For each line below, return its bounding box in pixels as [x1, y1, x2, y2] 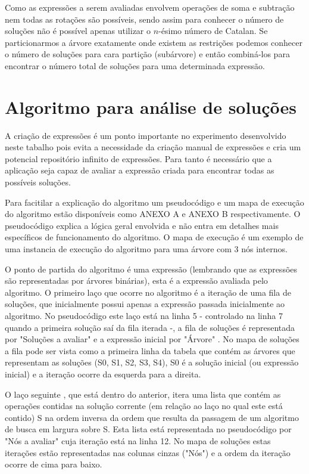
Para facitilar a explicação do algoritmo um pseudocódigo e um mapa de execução [5, 196, 304, 208]
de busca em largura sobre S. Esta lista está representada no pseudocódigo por [5, 423, 292, 435]
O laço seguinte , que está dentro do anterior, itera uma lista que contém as [5, 388, 281, 400]
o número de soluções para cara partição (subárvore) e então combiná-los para [5, 48, 290, 60]
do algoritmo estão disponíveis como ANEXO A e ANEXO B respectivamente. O [5, 207, 301, 220]
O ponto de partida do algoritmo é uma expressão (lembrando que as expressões [5, 262, 298, 275]
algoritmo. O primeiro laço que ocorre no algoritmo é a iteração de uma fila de [5, 286, 291, 298]
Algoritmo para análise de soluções [5, 94, 297, 119]
